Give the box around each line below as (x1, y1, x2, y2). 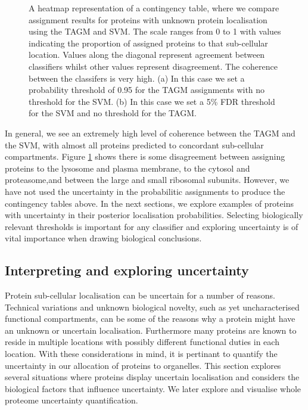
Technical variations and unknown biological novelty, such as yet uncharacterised (5, 300, 300, 313)
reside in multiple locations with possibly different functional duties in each (5, 336, 279, 348)
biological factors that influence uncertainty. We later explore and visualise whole (5, 382, 301, 395)
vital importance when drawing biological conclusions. (5, 232, 202, 244)
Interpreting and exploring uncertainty (5, 261, 249, 279)
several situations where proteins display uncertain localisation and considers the (5, 371, 300, 383)
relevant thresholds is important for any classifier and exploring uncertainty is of (5, 220, 298, 232)
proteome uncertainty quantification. (5, 394, 138, 406)
